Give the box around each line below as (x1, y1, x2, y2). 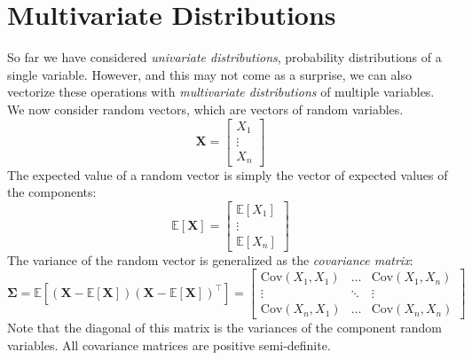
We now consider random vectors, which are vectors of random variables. (7, 99, 404, 118)
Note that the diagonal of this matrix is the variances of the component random (7, 318, 442, 337)
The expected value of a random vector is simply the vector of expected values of (7, 165, 448, 184)
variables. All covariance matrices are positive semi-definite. (7, 336, 331, 355)
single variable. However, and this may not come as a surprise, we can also (7, 65, 412, 83)
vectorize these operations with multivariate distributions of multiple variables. (7, 82, 435, 101)
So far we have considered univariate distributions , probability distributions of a (7, 48, 442, 67)
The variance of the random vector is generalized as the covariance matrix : (7, 250, 413, 269)
